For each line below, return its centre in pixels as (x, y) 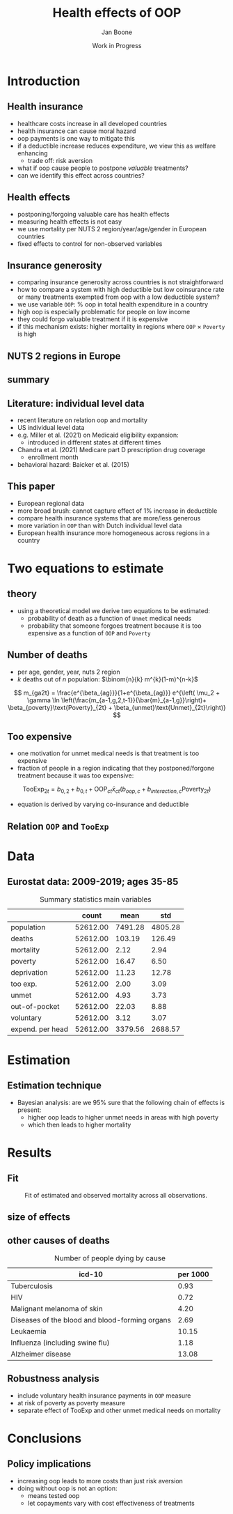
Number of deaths (48, 655)
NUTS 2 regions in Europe (64, 356)
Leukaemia (29, 1331)
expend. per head (39, 1029)
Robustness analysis (53, 1378)
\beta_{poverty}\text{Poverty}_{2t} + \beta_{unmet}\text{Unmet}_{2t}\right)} (117, 707)
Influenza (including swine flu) (60, 1343)
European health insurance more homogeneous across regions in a (113, 533)
